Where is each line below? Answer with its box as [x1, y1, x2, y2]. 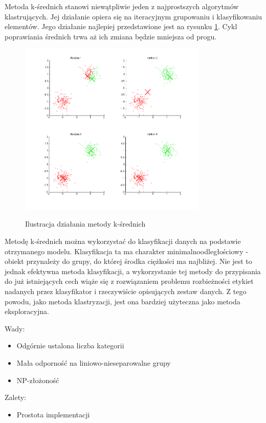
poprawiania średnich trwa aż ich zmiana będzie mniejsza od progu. [5, 31, 217, 41]
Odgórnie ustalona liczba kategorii [16, 340, 124, 351]
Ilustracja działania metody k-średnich [25, 218, 146, 229]
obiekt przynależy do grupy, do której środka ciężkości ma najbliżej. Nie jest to [5, 256, 252, 266]
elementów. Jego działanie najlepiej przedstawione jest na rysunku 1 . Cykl [5, 21, 237, 32]
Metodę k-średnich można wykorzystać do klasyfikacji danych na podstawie [5, 236, 241, 247]
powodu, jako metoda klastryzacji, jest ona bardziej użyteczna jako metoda [5, 296, 240, 306]
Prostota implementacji [16, 409, 90, 419]
